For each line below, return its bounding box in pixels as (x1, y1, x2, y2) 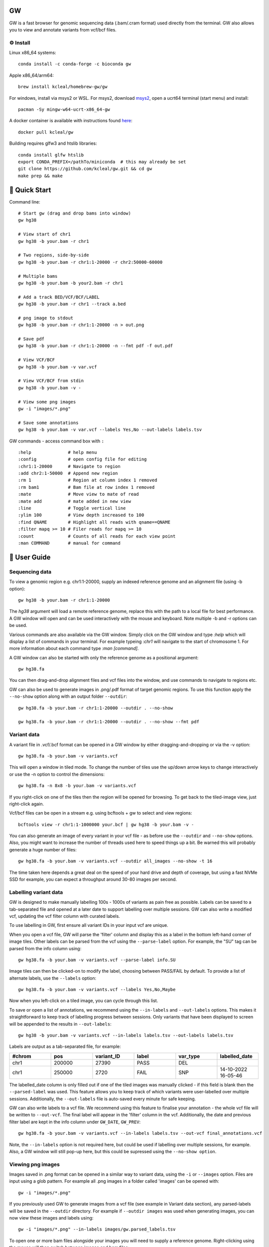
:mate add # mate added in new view (18, 498, 132, 504)
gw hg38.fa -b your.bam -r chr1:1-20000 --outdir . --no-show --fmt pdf (18, 719, 199, 725)
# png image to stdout (18, 315, 74, 321)
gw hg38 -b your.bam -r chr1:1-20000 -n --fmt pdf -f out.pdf (18, 343, 173, 349)
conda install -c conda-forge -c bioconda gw (18, 61, 132, 67)
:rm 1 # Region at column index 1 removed (18, 477, 157, 483)
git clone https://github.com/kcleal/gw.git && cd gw (18, 166, 152, 172)
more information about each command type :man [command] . (9, 645, 139, 651)
